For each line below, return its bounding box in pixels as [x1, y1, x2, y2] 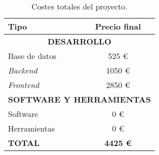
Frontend [8, 79, 39, 90]
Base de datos [8, 50, 56, 61]
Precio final [95, 20, 141, 32]
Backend [8, 64, 37, 76]
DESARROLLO [47, 35, 111, 47]
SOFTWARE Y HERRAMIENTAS [8, 93, 151, 105]
